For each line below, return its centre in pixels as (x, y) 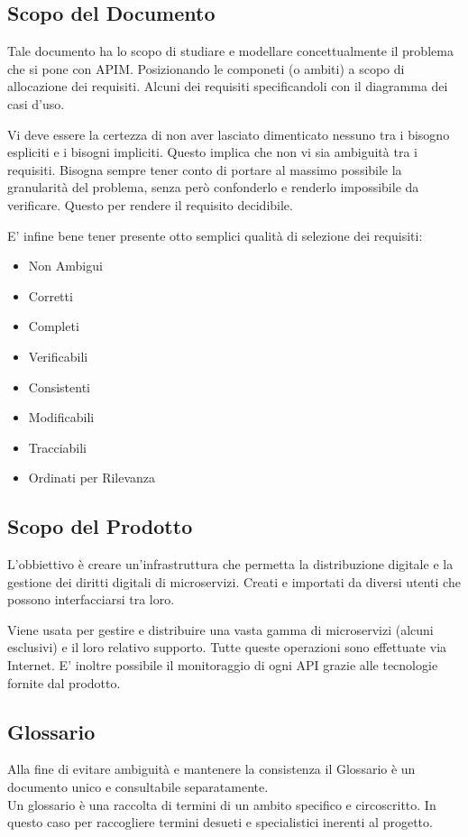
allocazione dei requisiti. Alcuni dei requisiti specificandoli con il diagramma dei (228, 86)
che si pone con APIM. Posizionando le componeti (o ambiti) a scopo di (206, 68)
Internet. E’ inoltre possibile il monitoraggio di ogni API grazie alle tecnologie (223, 665)
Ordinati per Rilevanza (92, 478)
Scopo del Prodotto (100, 526)
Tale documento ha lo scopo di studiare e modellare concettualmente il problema (230, 51)
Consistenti (60, 386)
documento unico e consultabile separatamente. (138, 787)
